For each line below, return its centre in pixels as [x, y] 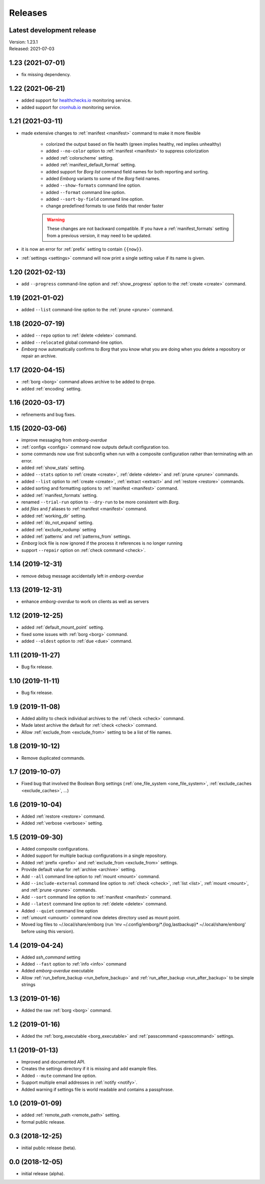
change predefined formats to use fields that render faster [105, 206]
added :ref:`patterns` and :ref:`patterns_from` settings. [76, 536]
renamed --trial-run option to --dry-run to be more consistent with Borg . [101, 502]
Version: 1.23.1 [23, 42]
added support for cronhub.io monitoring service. [71, 107]
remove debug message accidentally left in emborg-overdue [83, 576]
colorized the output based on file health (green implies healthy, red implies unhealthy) [133, 144]
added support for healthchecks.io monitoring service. [77, 100]
